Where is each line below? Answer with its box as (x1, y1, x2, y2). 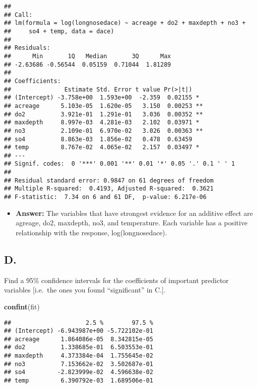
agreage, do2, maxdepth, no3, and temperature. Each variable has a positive (15, 217, 248, 228)
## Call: (4, 11, 33, 18)
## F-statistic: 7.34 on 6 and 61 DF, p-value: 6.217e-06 (4, 194, 207, 201)
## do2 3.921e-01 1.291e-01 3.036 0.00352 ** (4, 110, 203, 118)
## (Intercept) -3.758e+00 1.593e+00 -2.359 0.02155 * (4, 94, 199, 101)
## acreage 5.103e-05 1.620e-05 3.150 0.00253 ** (4, 102, 203, 109)
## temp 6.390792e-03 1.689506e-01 (4, 377, 153, 385)
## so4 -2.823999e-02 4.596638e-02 (4, 369, 153, 376)
